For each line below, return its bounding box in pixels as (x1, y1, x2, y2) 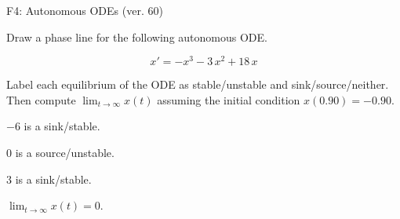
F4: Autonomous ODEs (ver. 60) (6, 2, 163, 18)
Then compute (6, 91, 76, 108)
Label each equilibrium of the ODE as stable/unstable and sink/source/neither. (6, 76, 389, 93)
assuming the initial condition (157, 91, 300, 108)
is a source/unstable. (15, 144, 115, 161)
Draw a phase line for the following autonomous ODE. (6, 28, 267, 45)
